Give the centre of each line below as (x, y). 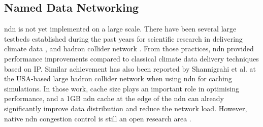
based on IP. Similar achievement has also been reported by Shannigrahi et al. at (130, 68)
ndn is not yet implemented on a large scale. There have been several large (120, 29)
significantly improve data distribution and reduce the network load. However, (126, 108)
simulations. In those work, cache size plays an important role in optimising (122, 88)
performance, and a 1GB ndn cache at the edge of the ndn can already (114, 98)
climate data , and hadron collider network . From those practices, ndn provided (129, 49)
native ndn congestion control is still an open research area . (98, 118)
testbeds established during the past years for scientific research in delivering (123, 38)
